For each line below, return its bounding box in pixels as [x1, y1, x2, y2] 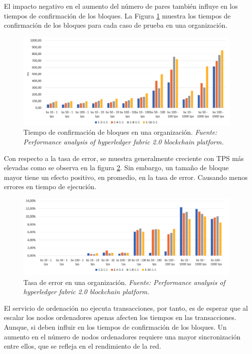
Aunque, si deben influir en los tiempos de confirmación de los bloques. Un [4, 321, 227, 332]
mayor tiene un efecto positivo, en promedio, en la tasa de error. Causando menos [4, 172, 248, 182]
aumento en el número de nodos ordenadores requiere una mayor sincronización [4, 331, 241, 341]
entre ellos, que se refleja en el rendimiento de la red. [4, 341, 162, 351]
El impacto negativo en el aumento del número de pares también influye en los [4, 1, 238, 11]
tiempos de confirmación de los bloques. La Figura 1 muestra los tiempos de [4, 10, 231, 20]
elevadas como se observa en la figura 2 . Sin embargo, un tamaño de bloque [4, 162, 229, 173]
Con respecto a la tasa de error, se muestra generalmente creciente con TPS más [4, 153, 244, 163]
